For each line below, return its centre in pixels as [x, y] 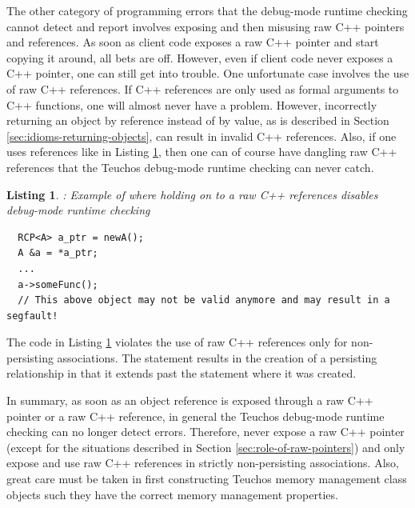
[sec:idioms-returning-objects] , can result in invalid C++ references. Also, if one [202, 136]
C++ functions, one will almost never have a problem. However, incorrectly [192, 104]
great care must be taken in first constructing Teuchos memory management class [207, 479]
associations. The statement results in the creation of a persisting [217, 357]
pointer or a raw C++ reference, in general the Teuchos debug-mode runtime [196, 416]
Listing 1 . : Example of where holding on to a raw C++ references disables [192, 194]
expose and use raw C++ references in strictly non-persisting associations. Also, [203, 463]
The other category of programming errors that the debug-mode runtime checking [207, 10]
